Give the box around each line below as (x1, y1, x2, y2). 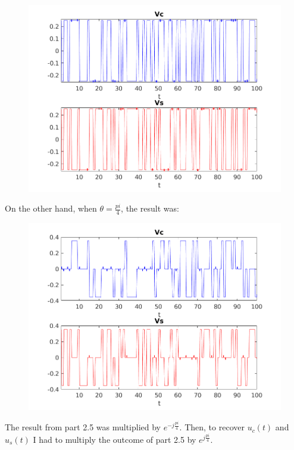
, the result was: (121, 202, 179, 215)
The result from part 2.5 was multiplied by (5, 421, 161, 433)
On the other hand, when (5, 202, 97, 215)
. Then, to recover (179, 421, 245, 433)
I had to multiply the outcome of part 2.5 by (33, 433, 196, 445)
